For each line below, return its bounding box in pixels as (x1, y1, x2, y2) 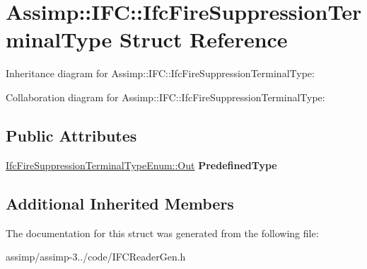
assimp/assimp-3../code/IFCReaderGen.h (6, 249, 186, 264)
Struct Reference (120, 25, 288, 54)
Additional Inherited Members (6, 192, 234, 214)
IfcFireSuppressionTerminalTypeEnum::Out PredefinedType (6, 157, 277, 172)
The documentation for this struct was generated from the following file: (6, 225, 319, 240)
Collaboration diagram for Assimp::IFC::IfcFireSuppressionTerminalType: (6, 89, 325, 104)
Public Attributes (6, 124, 137, 146)
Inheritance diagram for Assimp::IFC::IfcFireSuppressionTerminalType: (6, 66, 315, 81)
